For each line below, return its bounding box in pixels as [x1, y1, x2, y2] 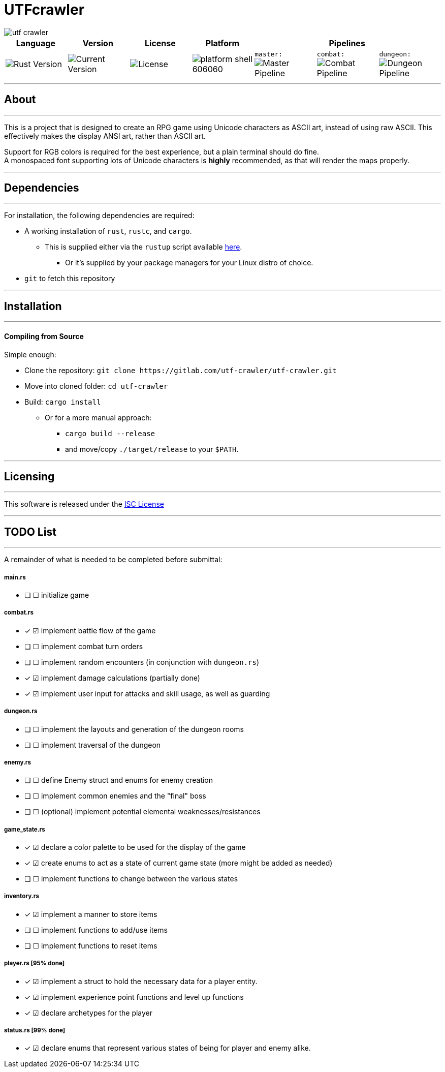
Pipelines [329, 38, 365, 48]
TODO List [4, 525, 56, 538]
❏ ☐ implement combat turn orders [24, 641, 143, 651]
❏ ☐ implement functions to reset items [24, 941, 157, 950]
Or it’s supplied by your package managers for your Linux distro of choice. [65, 258, 313, 267]
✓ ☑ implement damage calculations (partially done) [24, 673, 200, 682]
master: [255, 50, 283, 58]
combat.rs [4, 609, 34, 617]
